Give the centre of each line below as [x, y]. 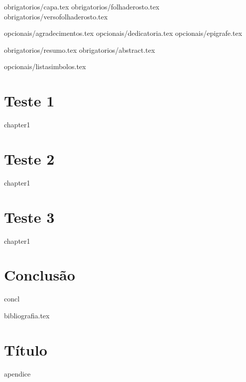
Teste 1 [29, 101]
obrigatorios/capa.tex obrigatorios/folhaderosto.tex [82, 6]
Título [26, 349]
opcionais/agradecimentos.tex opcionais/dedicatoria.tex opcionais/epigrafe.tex [123, 33]
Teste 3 [29, 217]
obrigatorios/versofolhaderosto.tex [56, 16]
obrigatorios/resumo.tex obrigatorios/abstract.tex [80, 49]
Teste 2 [29, 158]
